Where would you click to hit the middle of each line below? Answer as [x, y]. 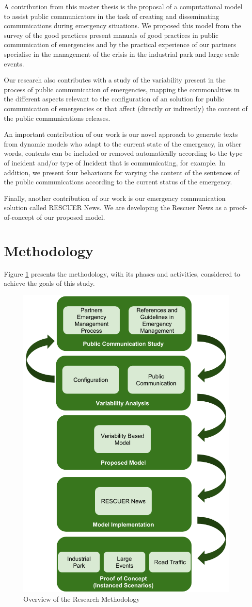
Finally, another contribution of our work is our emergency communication [115, 198]
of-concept [19, 217]
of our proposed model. [71, 217]
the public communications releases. [57, 118]
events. [14, 63]
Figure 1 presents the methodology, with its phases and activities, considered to [122, 273]
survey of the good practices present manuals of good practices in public [111, 35]
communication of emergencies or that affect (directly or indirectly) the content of [126, 108]
